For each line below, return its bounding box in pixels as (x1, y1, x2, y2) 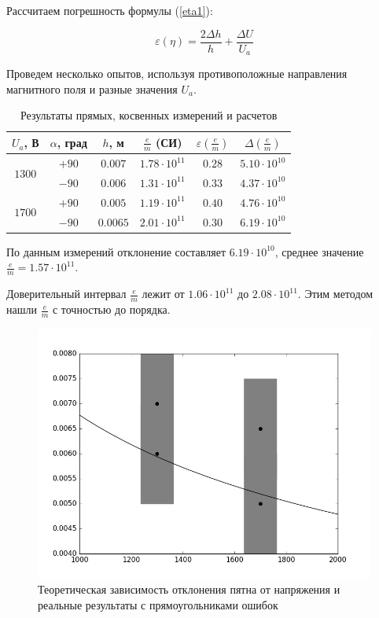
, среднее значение (274, 243, 364, 259)
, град (57, 134, 87, 151)
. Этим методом (297, 285, 373, 302)
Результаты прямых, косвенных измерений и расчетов (20, 107, 278, 123)
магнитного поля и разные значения (6, 80, 178, 97)
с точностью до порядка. (52, 301, 171, 318)
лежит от (142, 285, 185, 302)
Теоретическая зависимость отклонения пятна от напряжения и (38, 581, 340, 598)
